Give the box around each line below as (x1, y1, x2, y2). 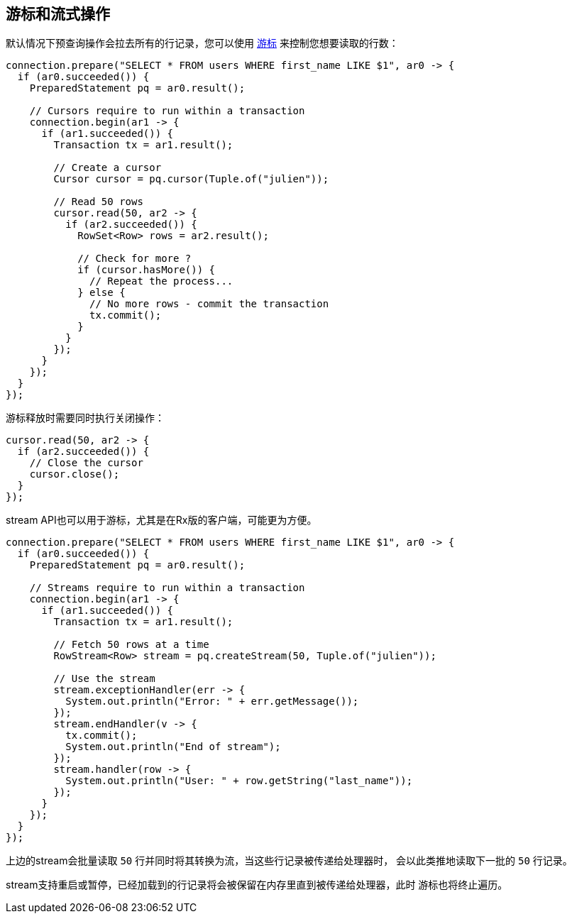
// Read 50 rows (53, 196, 143, 208)
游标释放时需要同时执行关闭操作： (6, 412, 165, 424)
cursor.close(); (29, 468, 120, 480)
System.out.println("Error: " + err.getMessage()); (65, 695, 359, 708)
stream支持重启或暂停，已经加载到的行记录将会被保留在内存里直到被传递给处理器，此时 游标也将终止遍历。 (6, 879, 508, 891)
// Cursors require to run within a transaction (29, 105, 305, 117)
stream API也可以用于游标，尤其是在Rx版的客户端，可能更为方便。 (6, 514, 317, 527)
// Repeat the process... (89, 275, 233, 287)
